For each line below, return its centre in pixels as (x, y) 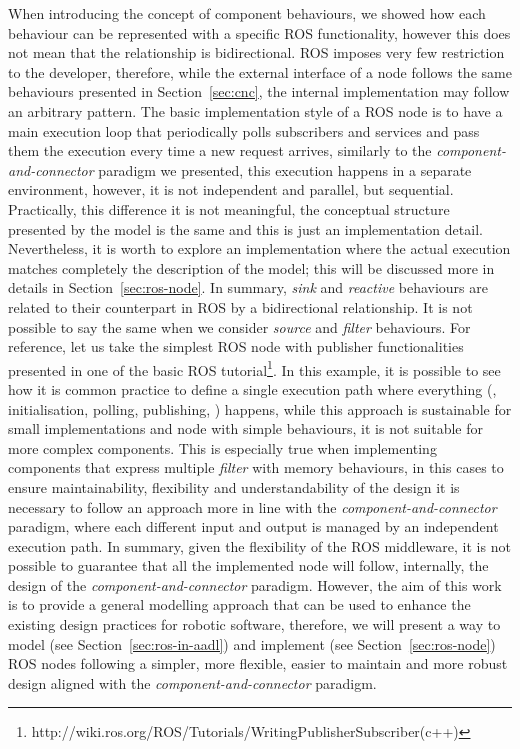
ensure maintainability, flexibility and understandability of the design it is (234, 486)
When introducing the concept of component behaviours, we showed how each (247, 13)
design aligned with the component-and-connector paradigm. (192, 682)
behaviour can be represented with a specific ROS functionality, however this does (259, 32)
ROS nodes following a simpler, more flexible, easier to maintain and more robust (258, 663)
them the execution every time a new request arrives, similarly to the (220, 150)
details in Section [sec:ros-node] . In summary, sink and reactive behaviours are (248, 287)
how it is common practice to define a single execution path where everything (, (252, 388)
